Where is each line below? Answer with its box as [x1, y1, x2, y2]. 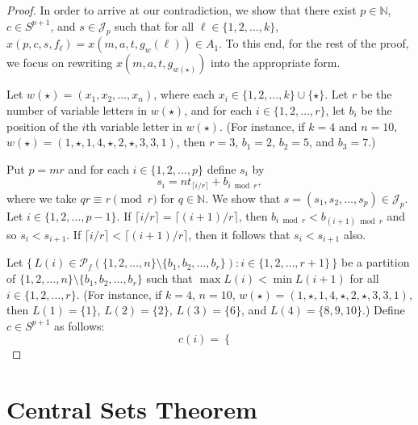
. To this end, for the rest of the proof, [219, 35, 409, 52]
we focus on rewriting [6, 54, 113, 71]
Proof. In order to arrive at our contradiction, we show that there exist [6, 2, 357, 18]
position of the [6, 117, 78, 134]
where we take [6, 189, 77, 206]
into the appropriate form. [211, 54, 341, 71]
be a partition [341, 254, 410, 271]
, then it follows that [188, 226, 291, 242]
